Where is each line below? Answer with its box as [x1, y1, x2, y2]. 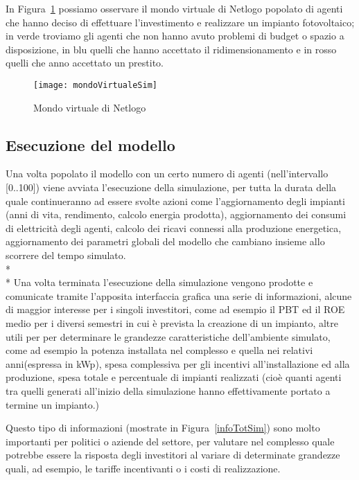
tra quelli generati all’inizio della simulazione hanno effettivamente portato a [6, 383, 331, 398]
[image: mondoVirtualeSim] [33, 80, 157, 90]
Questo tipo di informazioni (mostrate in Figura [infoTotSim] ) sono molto [6, 420, 320, 435]
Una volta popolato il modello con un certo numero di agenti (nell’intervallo [6, 166, 329, 181]
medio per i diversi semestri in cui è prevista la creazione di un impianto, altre [6, 315, 339, 330]
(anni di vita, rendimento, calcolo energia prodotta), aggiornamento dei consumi [6, 207, 347, 222]
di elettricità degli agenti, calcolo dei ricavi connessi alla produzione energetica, [6, 220, 342, 235]
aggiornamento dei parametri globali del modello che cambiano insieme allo [6, 234, 325, 249]
